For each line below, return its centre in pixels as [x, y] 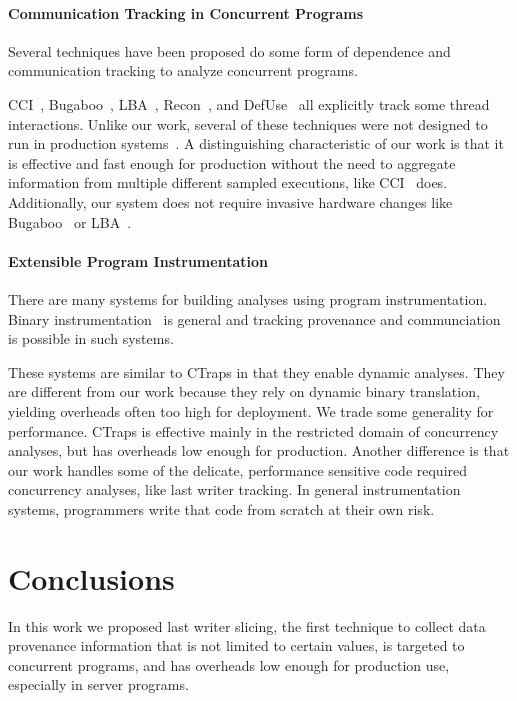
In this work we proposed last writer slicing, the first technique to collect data [247, 625]
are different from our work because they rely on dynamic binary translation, [244, 391]
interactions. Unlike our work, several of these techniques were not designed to [248, 123]
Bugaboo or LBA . [70, 221]
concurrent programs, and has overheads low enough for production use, [229, 664]
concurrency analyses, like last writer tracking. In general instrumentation [234, 489]
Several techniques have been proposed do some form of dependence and [229, 50]
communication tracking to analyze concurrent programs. [183, 70]
